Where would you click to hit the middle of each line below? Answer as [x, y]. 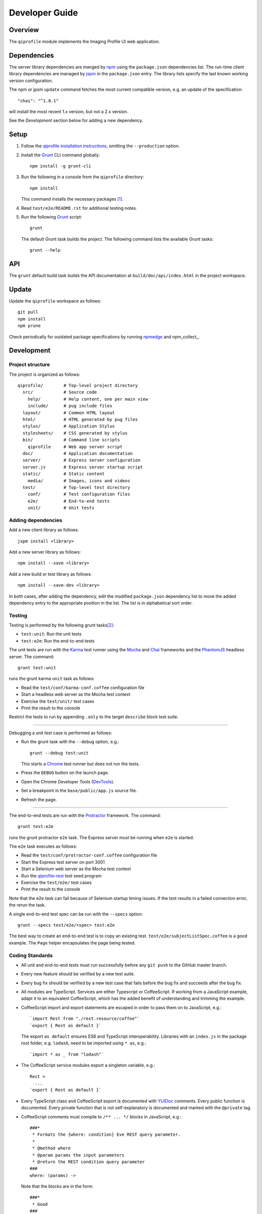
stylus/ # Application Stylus [69, 426]
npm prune [29, 326]
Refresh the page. [39, 799]
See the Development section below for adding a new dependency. [76, 120]
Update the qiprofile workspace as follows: [55, 301]
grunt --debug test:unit [59, 753]
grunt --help [45, 250]
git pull [28, 312]
